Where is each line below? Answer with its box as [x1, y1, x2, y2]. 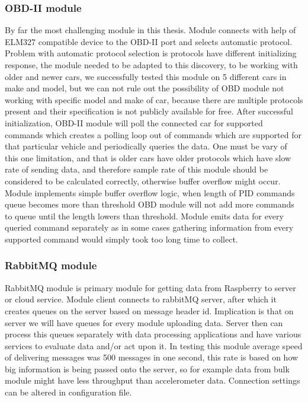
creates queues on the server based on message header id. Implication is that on [5, 304, 294, 317]
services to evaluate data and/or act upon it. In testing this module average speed [5, 339, 303, 352]
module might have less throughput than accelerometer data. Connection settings [5, 374, 300, 387]
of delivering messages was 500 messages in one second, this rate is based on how [5, 351, 299, 363]
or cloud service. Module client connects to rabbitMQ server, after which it [5, 293, 277, 305]
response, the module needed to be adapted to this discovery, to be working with [5, 59, 298, 71]
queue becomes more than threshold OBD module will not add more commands [5, 198, 294, 210]
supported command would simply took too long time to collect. [5, 232, 238, 245]
